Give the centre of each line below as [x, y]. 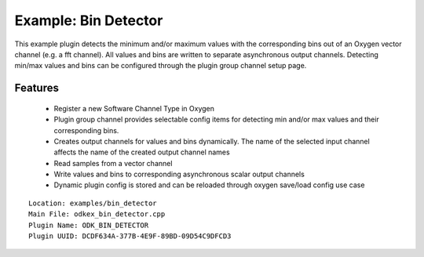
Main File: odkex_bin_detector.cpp [97, 214]
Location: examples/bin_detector [93, 203]
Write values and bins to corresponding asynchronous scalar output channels [179, 174]
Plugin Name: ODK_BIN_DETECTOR [89, 225]
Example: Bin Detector [89, 20]
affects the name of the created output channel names [142, 152]
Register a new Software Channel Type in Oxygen [134, 108]
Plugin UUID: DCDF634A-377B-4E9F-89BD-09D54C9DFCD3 [130, 236]
